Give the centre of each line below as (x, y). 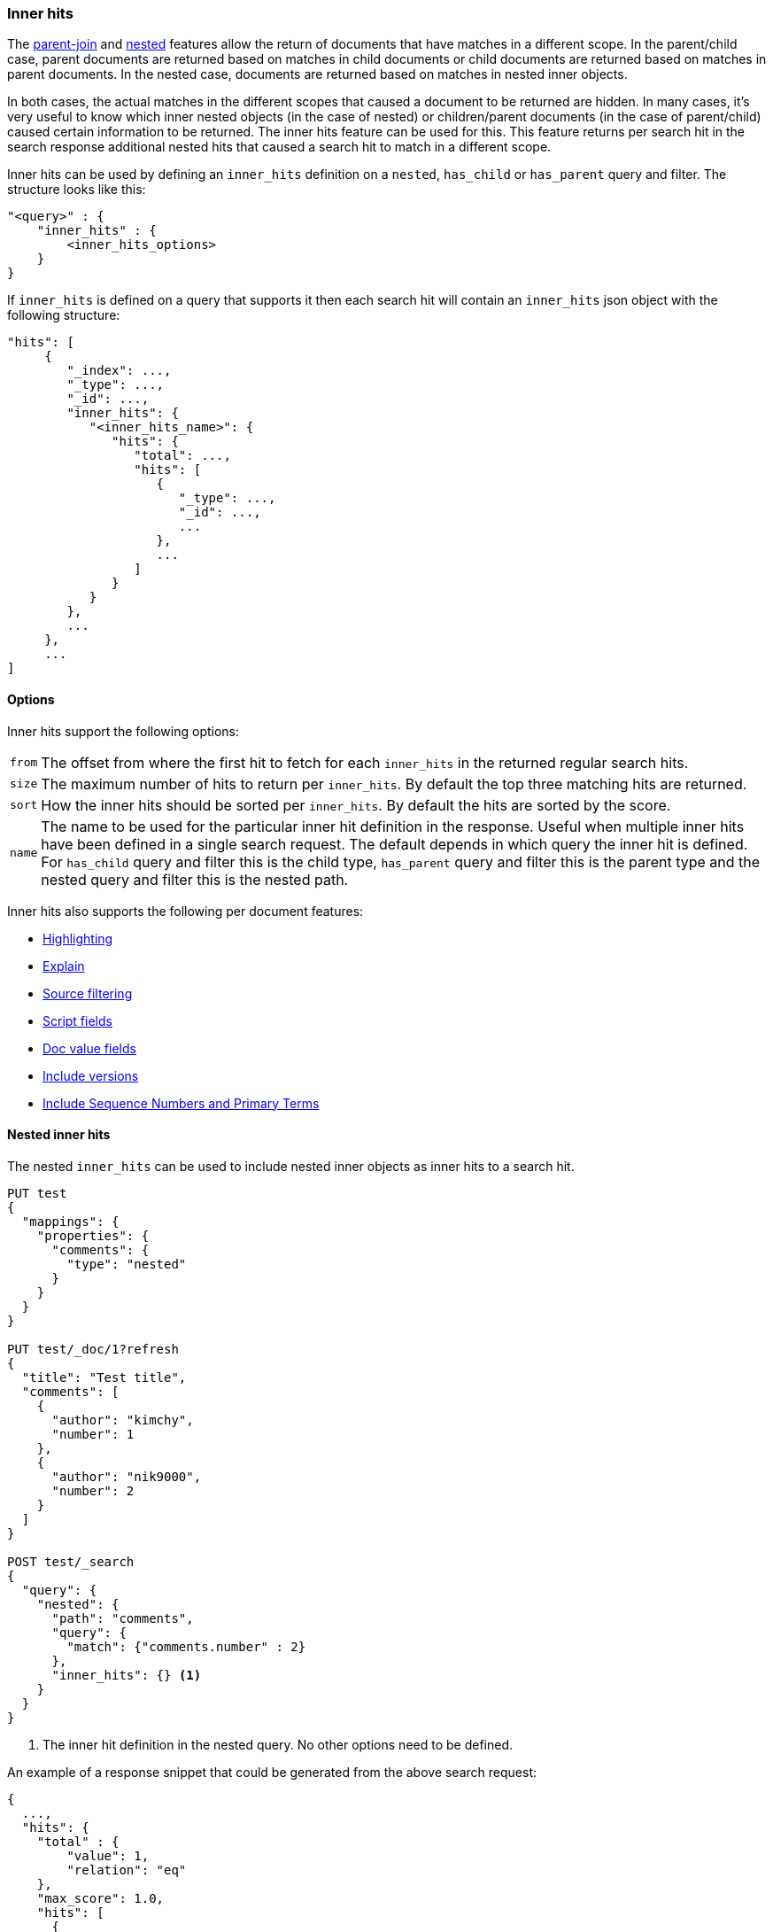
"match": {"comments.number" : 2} (186, 1646)
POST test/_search (71, 1561)
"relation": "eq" (127, 1870)
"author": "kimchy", (123, 1420)
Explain (64, 966)
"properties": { (93, 1235)
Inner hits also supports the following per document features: (186, 911)
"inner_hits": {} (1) (127, 1675)
